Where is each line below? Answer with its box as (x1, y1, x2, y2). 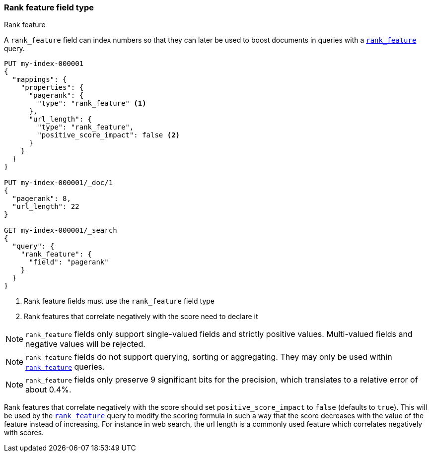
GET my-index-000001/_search (4, 226, 117, 235)
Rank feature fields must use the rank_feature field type (24, 297, 215, 306)
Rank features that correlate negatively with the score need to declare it (24, 312, 258, 321)
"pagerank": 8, (12, 195, 71, 203)
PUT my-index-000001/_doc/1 (4, 179, 113, 187)
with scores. (4, 428, 44, 437)
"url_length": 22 (12, 202, 79, 211)
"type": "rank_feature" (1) (37, 99, 146, 108)
